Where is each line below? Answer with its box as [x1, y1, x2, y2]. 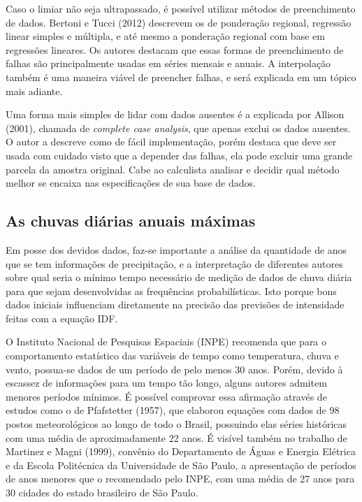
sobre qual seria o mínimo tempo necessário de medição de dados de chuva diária [6, 270, 352, 285]
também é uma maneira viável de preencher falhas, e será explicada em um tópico [6, 69, 356, 84]
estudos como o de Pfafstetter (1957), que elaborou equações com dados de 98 [6, 403, 340, 417]
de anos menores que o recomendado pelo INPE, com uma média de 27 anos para [6, 471, 355, 486]
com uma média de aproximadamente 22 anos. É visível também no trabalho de [6, 430, 347, 445]
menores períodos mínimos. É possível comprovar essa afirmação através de [6, 389, 327, 403]
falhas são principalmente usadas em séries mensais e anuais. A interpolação [6, 56, 331, 71]
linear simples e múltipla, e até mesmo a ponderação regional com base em [6, 29, 325, 43]
